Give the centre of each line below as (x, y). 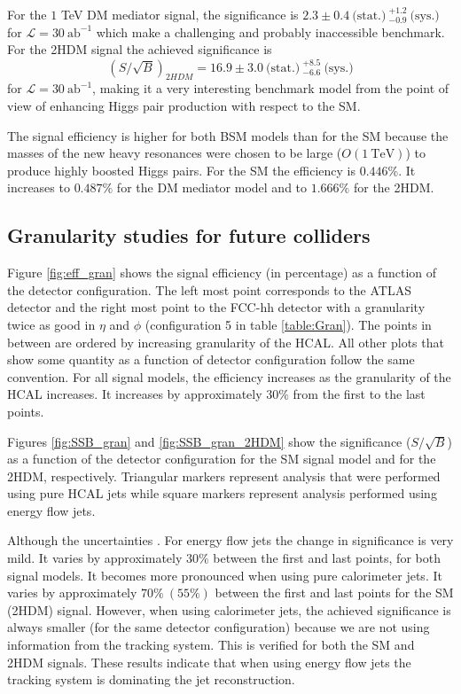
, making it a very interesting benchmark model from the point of (271, 88)
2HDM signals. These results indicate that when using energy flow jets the (209, 662)
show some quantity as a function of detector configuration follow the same (211, 359)
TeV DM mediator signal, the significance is (180, 14)
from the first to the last (359, 394)
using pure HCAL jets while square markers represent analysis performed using (222, 493)
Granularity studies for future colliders (189, 235)
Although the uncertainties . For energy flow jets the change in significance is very (230, 540)
